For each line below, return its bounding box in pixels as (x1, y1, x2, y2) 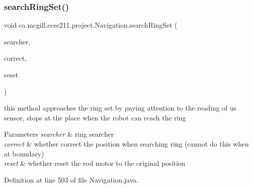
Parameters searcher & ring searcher (4, 129, 114, 139)
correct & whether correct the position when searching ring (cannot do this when (4, 138, 249, 149)
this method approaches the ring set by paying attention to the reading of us (4, 103, 237, 113)
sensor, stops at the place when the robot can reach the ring (4, 112, 186, 122)
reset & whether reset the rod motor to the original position (4, 158, 186, 168)
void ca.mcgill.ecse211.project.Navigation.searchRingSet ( (4, 20, 177, 30)
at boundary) (4, 148, 44, 158)
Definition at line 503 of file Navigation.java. (4, 174, 138, 185)
